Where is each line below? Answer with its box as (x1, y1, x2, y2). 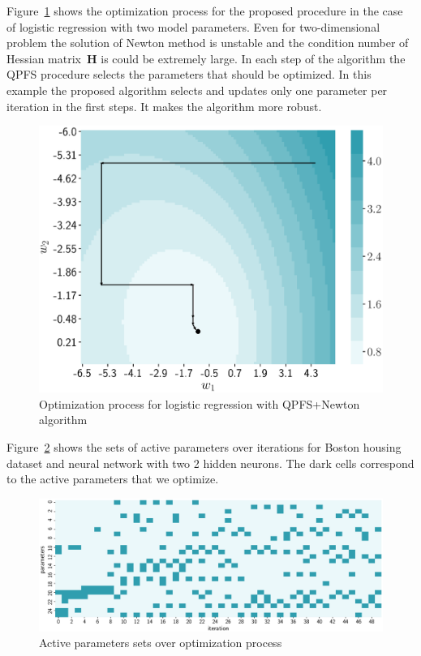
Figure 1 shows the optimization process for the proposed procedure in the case (6, 2, 403, 19)
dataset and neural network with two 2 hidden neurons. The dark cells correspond (6, 454, 415, 471)
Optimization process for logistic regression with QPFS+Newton (39, 395, 360, 412)
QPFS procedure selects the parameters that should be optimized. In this (6, 66, 372, 83)
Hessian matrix (6, 49, 81, 66)
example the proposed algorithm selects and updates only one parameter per (6, 81, 388, 98)
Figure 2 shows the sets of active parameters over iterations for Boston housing (6, 439, 402, 456)
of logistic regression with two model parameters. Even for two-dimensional (6, 18, 380, 35)
